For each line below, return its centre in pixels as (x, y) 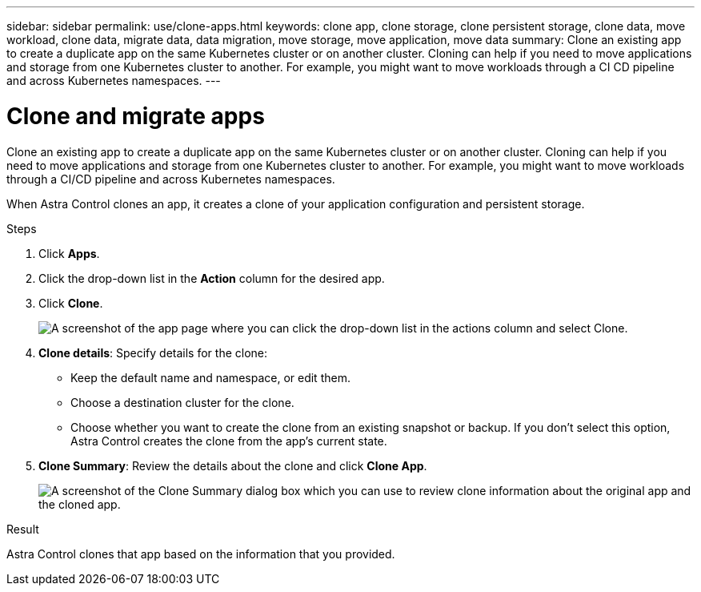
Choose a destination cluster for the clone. (182, 402)
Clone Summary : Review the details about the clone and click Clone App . (233, 465)
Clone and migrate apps (136, 116)
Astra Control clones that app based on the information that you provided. (201, 554)
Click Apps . (69, 253)
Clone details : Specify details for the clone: (153, 352)
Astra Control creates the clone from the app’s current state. (229, 441)
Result (23, 529)
